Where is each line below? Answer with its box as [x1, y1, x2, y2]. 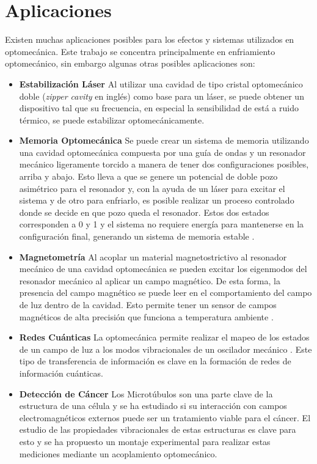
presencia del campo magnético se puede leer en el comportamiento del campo [19, 286, 312, 299]
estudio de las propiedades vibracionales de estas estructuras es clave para [19, 423, 296, 436]
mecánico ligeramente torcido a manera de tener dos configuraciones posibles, [19, 158, 309, 171]
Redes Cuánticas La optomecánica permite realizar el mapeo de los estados [19, 331, 310, 344]
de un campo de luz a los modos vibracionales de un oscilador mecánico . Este [19, 342, 312, 355]
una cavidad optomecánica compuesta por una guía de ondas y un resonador [19, 145, 306, 158]
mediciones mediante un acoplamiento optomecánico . [19, 447, 217, 460]
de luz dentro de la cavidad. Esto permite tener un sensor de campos [19, 298, 277, 311]
